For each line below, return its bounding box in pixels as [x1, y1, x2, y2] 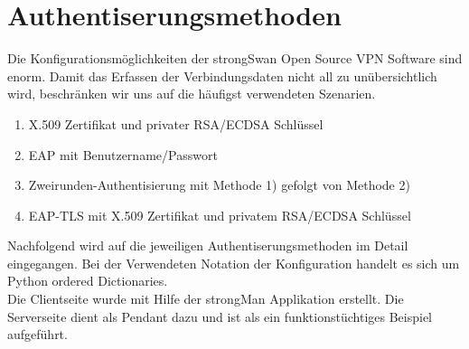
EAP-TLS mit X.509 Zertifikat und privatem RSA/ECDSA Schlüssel [28, 205, 411, 224]
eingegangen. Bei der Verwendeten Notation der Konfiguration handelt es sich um [7, 253, 460, 272]
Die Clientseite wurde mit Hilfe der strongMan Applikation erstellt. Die [7, 289, 404, 308]
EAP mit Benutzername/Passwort [28, 145, 218, 164]
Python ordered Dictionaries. [7, 271, 168, 290]
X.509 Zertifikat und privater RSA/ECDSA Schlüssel [28, 114, 324, 133]
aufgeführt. [7, 325, 68, 344]
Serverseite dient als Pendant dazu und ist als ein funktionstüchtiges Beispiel [7, 307, 433, 325]
